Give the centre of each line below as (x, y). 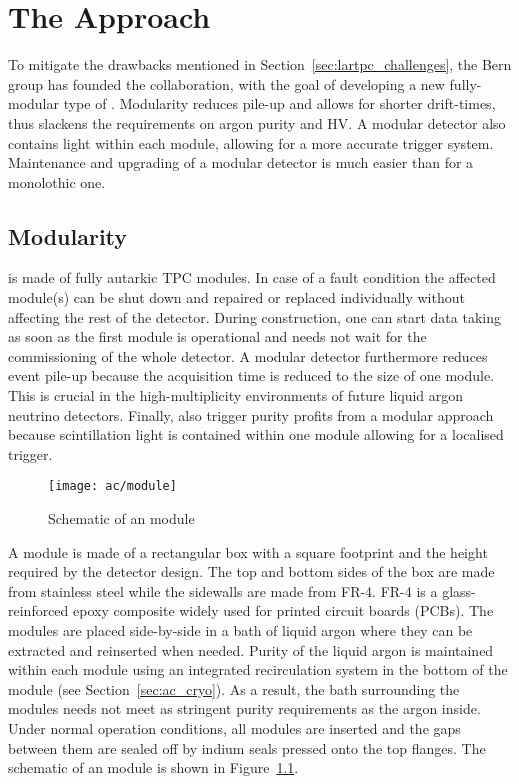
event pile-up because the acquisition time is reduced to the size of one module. (251, 375)
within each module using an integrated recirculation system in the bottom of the (258, 669)
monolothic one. (57, 181)
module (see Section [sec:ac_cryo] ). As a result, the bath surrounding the (234, 688)
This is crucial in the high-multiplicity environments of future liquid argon (236, 395)
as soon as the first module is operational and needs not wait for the (217, 336)
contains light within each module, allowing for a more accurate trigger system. (251, 142)
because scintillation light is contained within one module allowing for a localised (256, 434)
